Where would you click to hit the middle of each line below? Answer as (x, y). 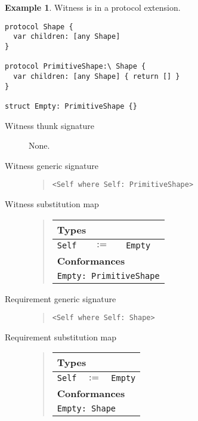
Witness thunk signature (50, 125)
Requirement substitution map (61, 337)
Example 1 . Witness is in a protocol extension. (93, 7)
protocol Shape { (39, 27)
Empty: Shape (86, 409)
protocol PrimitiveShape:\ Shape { (75, 67)
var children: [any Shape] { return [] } (97, 76)
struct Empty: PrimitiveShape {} (71, 106)
